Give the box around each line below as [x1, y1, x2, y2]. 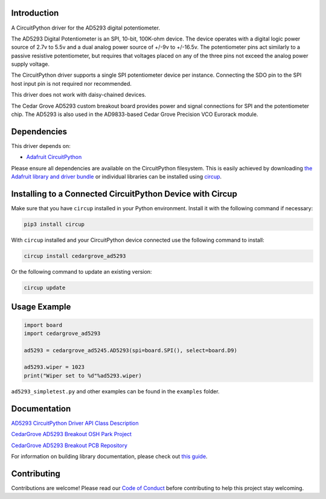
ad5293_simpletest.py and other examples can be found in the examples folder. [11, 387, 220, 395]
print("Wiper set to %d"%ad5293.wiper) [24, 372, 142, 379]
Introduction [11, 8, 59, 18]
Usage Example [11, 302, 71, 312]
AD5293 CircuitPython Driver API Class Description [11, 419, 139, 427]
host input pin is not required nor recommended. [11, 80, 132, 87]
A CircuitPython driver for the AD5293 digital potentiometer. [11, 24, 160, 31]
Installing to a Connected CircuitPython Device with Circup [11, 188, 238, 199]
